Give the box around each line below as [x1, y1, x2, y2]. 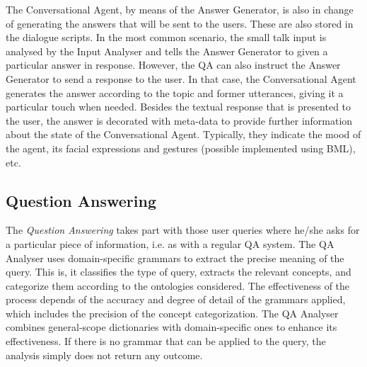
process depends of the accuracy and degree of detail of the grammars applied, [6, 292, 346, 307]
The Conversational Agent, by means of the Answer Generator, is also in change [6, 2, 354, 16]
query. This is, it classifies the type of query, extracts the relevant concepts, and [6, 264, 351, 279]
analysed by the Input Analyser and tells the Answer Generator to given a [6, 43, 328, 58]
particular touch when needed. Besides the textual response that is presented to [6, 99, 351, 114]
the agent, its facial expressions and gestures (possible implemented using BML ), [6, 140, 356, 155]
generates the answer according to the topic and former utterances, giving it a [6, 85, 344, 100]
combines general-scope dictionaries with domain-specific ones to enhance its [6, 320, 337, 334]
